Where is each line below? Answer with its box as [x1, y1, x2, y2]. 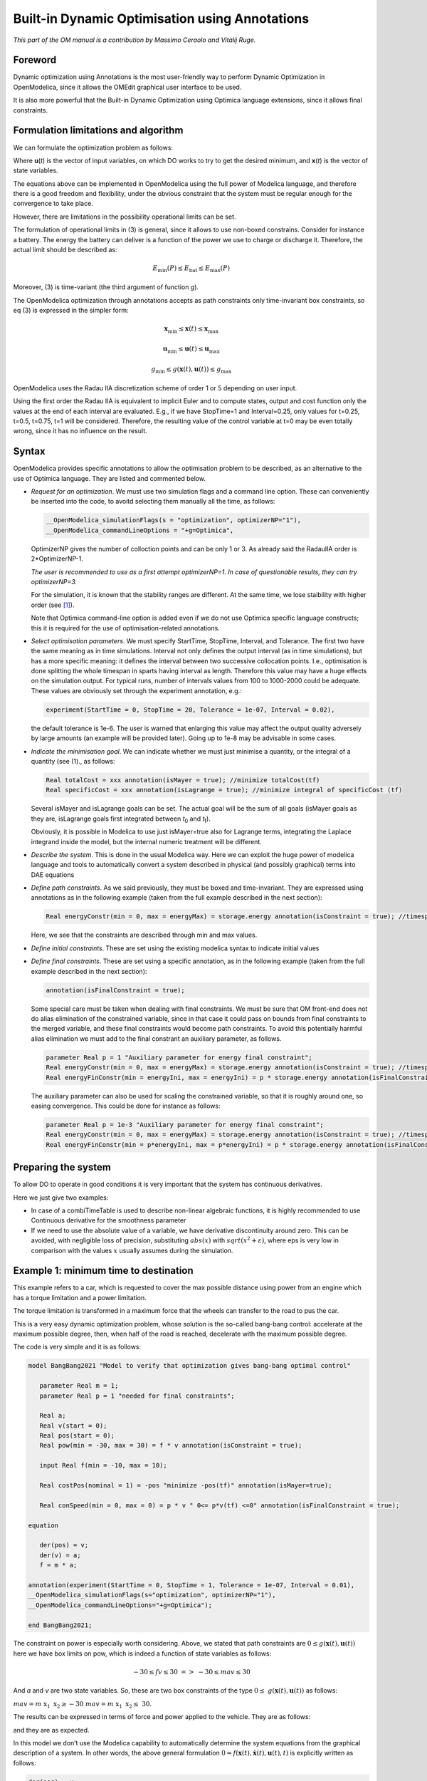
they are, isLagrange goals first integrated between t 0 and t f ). [31, 814, 211, 824]
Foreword [13, 54, 57, 66]
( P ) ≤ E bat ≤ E [167, 264, 210, 274]
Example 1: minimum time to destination [13, 1265, 194, 1277]
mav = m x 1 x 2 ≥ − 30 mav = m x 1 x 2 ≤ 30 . [13, 1699, 152, 1710]
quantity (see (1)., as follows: [31, 757, 115, 765]
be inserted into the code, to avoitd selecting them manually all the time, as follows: [31, 497, 275, 506]
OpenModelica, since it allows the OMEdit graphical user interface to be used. [13, 83, 242, 91]
